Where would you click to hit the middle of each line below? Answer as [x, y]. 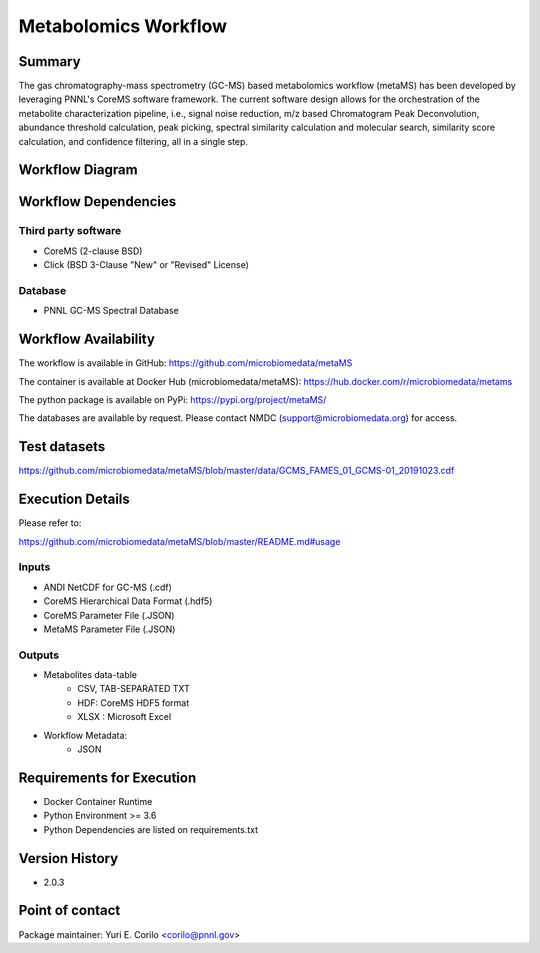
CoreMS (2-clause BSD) [93, 251]
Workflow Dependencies [97, 201]
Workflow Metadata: [85, 735]
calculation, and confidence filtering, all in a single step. [133, 141]
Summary [49, 61]
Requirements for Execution [107, 777]
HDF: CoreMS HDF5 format [133, 702]
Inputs [34, 567]
